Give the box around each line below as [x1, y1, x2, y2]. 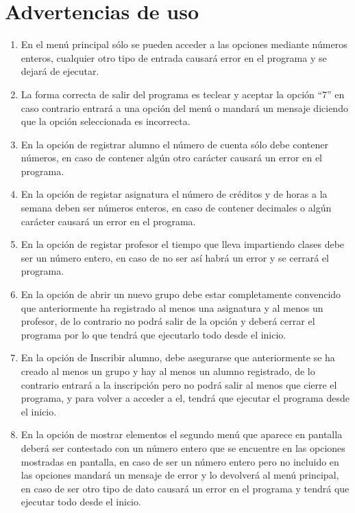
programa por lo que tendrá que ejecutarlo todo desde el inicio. [21, 327, 286, 341]
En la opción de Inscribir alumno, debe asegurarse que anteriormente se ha [21, 350, 335, 365]
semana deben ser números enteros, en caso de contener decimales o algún [21, 201, 332, 215]
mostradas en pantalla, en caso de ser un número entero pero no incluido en [21, 454, 339, 468]
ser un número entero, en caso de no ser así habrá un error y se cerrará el [21, 250, 329, 264]
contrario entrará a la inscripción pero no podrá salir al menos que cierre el [21, 377, 337, 391]
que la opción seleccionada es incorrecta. [21, 114, 191, 128]
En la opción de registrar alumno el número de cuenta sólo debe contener [21, 137, 328, 151]
